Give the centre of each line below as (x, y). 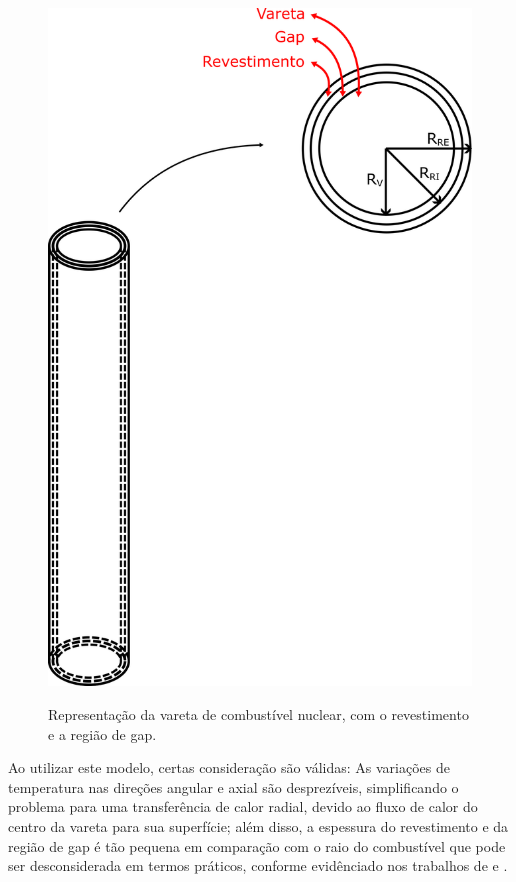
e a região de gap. (102, 733)
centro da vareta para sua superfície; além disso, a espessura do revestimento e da (258, 825)
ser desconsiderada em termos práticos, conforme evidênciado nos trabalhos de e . (258, 865)
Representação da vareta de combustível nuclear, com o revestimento (258, 713)
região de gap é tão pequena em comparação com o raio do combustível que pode (257, 845)
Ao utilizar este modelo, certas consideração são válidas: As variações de (229, 767)
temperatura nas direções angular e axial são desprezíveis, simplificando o (233, 786)
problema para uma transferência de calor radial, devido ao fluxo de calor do (243, 806)
